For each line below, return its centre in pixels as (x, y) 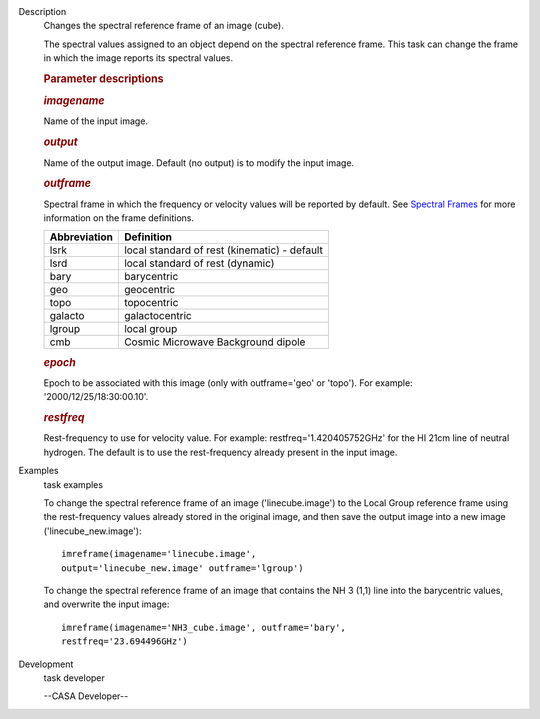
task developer (74, 677)
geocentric (149, 290)
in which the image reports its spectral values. (138, 58)
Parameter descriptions (103, 78)
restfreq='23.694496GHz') (125, 641)
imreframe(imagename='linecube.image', (159, 554)
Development (46, 664)
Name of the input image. (96, 121)
